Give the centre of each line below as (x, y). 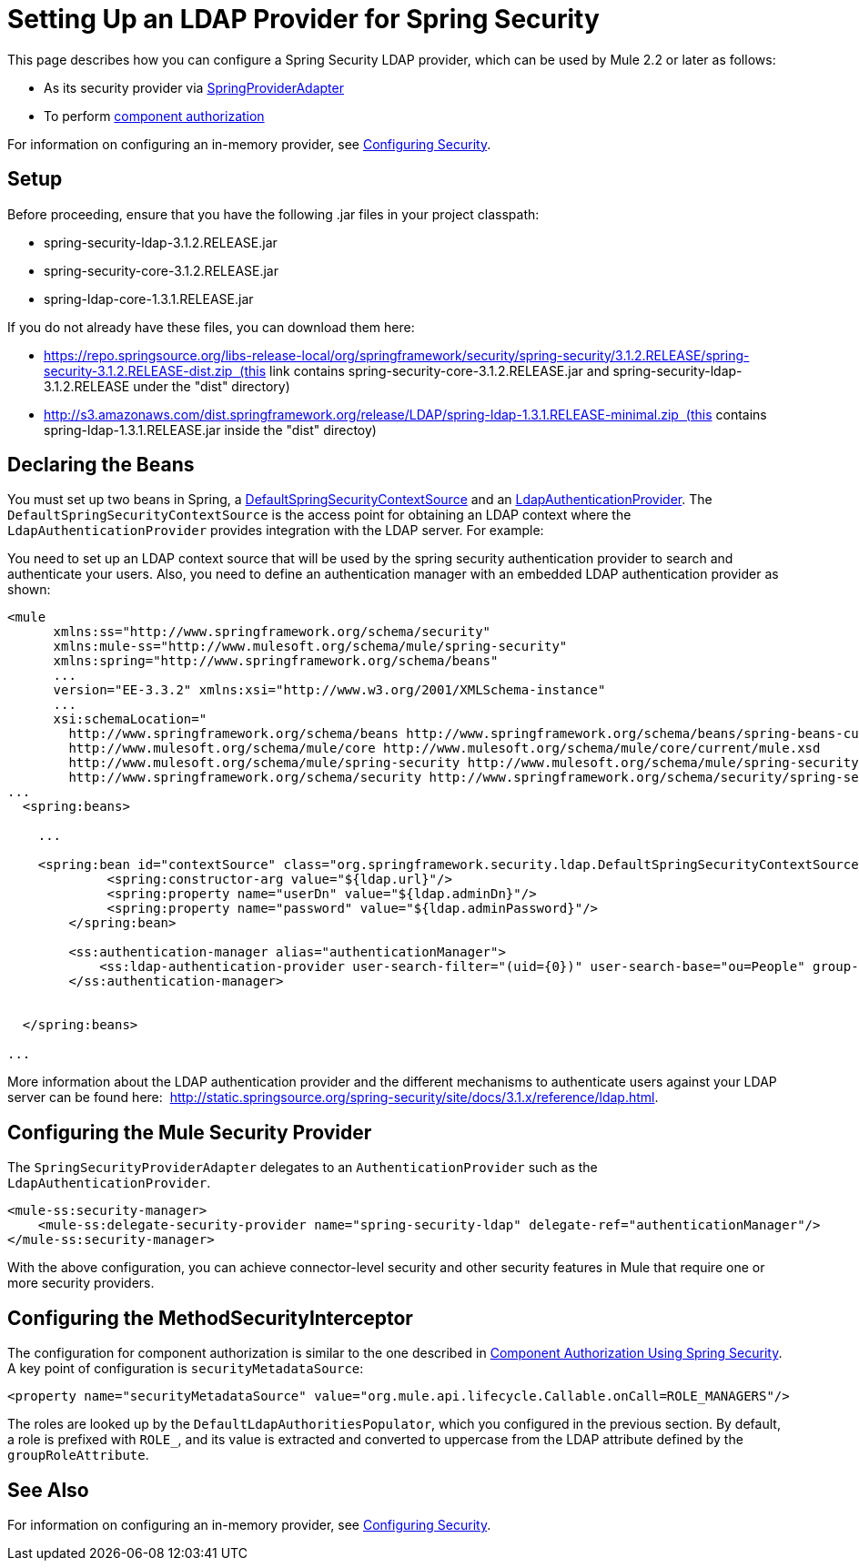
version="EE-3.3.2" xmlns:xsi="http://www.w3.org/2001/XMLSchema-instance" (329, 690)
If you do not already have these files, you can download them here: (211, 327)
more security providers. (81, 1283)
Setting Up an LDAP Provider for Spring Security (303, 19)
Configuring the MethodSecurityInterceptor (210, 1318)
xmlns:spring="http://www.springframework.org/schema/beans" (276, 661)
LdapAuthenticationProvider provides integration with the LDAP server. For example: (276, 531)
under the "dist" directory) (212, 386)
